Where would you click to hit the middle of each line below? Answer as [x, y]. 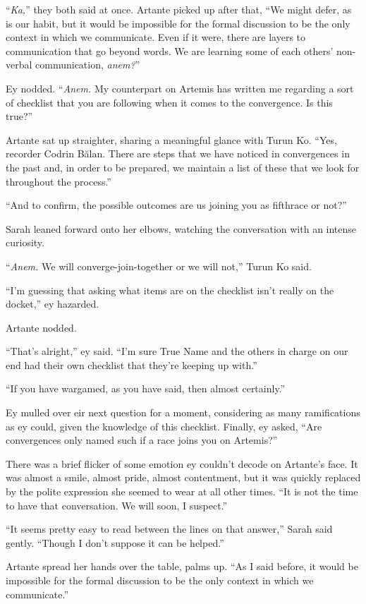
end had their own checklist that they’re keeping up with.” [132, 364]
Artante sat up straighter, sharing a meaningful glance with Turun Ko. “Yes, [171, 139]
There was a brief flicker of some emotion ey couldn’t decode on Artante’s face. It [182, 463]
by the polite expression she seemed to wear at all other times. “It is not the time [182, 491]
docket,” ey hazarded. [53, 304]
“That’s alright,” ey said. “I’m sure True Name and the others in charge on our [177, 351]
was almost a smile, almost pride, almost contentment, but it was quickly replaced [183, 477]
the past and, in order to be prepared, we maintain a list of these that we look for [183, 167]
